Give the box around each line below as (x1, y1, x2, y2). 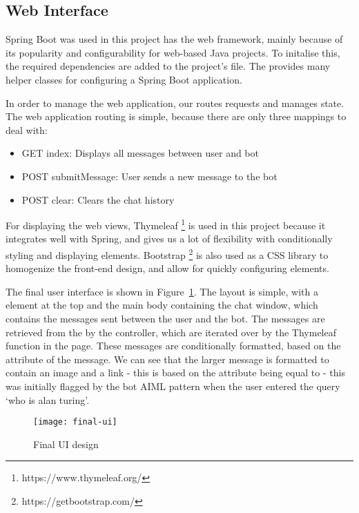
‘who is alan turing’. (6, 392, 90, 407)
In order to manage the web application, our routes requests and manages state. (6, 95, 345, 110)
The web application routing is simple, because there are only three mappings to (6, 109, 347, 124)
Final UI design (33, 436, 99, 451)
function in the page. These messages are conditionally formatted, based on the (6, 338, 341, 353)
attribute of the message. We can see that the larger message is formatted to (6, 351, 329, 366)
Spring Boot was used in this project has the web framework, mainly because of (6, 32, 343, 46)
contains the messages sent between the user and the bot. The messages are (6, 311, 325, 326)
